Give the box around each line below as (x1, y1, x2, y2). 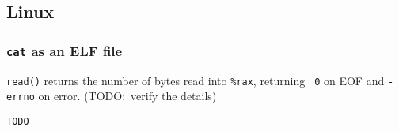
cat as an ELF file (6, 40, 123, 60)
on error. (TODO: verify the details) (38, 88, 217, 104)
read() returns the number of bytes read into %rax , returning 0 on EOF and (6, 72, 385, 88)
